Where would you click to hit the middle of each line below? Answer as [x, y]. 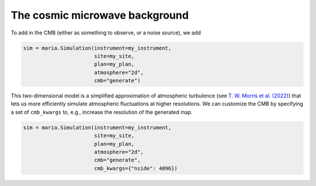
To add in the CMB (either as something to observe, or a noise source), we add [106, 33]
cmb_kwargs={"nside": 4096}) [136, 168]
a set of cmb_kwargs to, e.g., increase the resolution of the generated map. [102, 112]
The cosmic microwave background [100, 15]
